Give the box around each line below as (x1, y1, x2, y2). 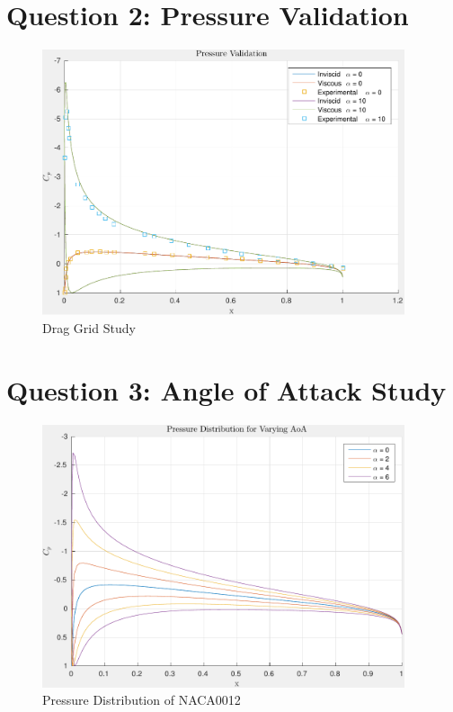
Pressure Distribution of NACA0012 (42, 690, 241, 709)
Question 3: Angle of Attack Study (6, 371, 447, 408)
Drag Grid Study (42, 318, 136, 337)
